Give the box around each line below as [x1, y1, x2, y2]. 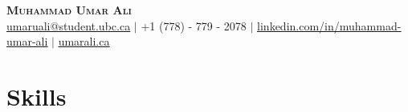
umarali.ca [58, 33, 110, 50]
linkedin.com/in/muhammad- [257, 17, 402, 34]
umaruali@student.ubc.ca [6, 17, 131, 34]
